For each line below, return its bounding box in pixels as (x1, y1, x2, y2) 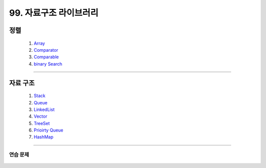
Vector (33, 113, 48, 119)
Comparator (33, 47, 59, 53)
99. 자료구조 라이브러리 (9, 7, 99, 18)
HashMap (33, 134, 54, 140)
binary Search (33, 61, 63, 67)
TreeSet (33, 120, 50, 126)
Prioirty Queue (33, 127, 64, 133)
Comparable (33, 54, 59, 60)
